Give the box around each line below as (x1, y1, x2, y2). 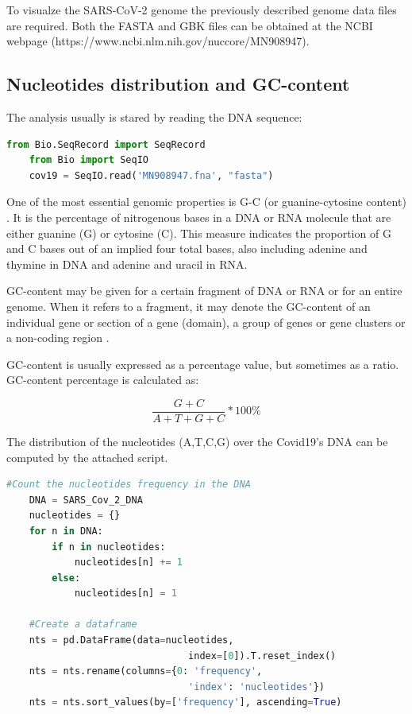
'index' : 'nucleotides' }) (188, 681, 325, 693)
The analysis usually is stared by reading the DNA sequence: (6, 108, 302, 125)
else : (52, 572, 81, 584)
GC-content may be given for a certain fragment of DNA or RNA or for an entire (6, 282, 402, 299)
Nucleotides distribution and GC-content (6, 72, 350, 96)
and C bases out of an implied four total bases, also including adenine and (6, 240, 368, 257)
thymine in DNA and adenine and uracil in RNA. (6, 255, 248, 272)
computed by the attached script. (6, 448, 168, 465)
